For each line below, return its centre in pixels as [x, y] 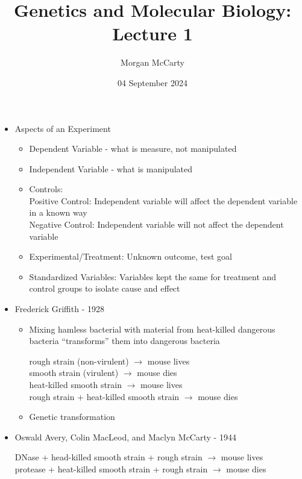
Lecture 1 [153, 33]
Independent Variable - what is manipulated [111, 168]
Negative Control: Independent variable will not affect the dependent [156, 224]
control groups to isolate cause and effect [105, 288]
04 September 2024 [153, 82]
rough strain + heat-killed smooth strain [104, 396]
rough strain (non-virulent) [79, 361]
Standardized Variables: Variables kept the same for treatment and [153, 276]
